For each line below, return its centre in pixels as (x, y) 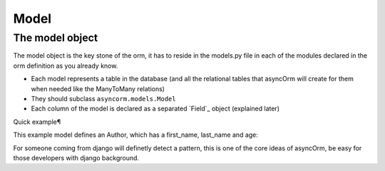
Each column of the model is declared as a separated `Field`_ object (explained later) (155, 109)
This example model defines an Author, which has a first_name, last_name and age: (135, 135)
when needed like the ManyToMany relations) (98, 88)
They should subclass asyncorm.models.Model (103, 98)
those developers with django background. (76, 157)
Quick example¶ (37, 122)
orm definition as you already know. (66, 66)
